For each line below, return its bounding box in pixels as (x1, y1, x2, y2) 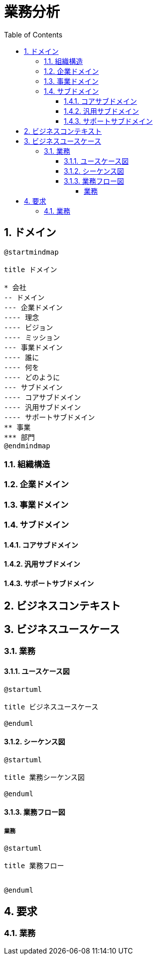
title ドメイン (4, 265, 57, 274)
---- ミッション (4, 333, 60, 341)
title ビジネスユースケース (4, 702, 99, 711)
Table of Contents (4, 30, 63, 39)
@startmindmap (4, 248, 59, 256)
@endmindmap (4, 441, 50, 450)
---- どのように (4, 373, 60, 381)
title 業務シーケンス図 (4, 773, 85, 781)
